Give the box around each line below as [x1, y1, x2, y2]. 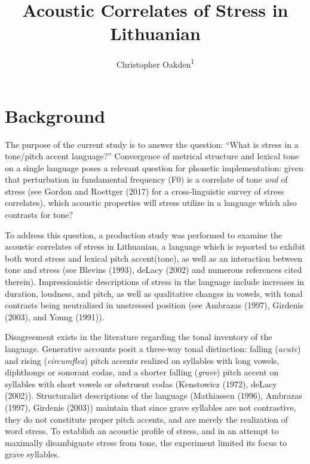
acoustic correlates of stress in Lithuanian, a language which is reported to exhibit [5, 240, 305, 253]
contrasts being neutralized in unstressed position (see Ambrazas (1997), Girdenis [5, 299, 303, 311]
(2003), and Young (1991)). [5, 310, 105, 323]
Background [5, 103, 106, 128]
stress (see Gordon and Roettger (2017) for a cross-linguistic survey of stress [5, 184, 284, 197]
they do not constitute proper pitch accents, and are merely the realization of [5, 413, 288, 425]
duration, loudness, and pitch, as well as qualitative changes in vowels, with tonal [5, 287, 303, 299]
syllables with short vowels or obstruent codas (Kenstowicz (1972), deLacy [5, 377, 277, 390]
